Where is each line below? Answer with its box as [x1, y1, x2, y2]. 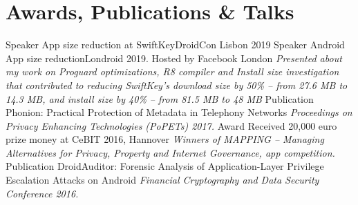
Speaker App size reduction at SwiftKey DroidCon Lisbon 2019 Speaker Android [6, 37, 345, 52]
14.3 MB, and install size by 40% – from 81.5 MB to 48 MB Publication [6, 91, 314, 106]
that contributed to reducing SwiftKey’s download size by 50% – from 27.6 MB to [6, 77, 348, 92]
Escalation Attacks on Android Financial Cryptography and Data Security [6, 173, 319, 187]
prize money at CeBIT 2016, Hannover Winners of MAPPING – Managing [6, 132, 324, 146]
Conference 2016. [6, 186, 79, 200]
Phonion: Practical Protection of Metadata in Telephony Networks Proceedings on [6, 105, 352, 119]
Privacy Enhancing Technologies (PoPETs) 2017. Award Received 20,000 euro [6, 118, 337, 133]
